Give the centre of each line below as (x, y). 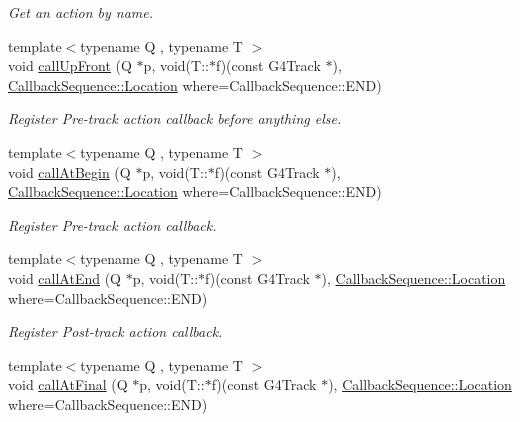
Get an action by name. (81, 12)
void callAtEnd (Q (64, 277)
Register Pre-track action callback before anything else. (175, 118)
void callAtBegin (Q (69, 171)
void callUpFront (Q (70, 65)
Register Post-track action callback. (115, 331)
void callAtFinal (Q (68, 384)
